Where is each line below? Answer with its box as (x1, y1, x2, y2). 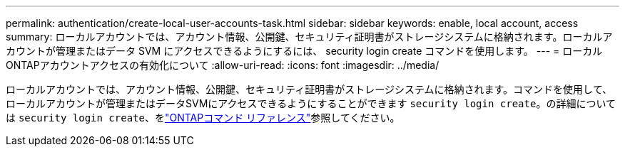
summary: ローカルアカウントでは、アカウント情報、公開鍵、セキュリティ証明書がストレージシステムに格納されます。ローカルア (6, 31, 613, 43)
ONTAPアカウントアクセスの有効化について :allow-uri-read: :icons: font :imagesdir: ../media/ (6, 59, 439, 71)
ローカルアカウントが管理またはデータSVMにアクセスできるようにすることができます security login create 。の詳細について (6, 97, 616, 109)
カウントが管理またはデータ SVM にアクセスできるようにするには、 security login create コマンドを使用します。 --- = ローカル (6, 45, 603, 57)
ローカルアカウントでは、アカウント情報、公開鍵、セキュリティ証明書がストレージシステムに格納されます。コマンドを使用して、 (6, 83, 612, 95)
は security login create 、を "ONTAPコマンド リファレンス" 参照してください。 (6, 112, 400, 124)
